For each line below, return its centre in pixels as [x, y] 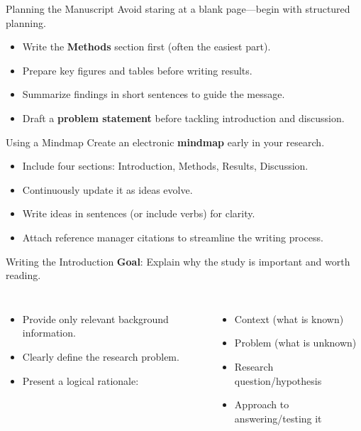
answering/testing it [278, 418]
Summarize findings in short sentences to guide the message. [154, 94]
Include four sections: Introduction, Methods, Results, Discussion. [165, 166]
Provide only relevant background [95, 318]
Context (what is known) [289, 318]
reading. [23, 275]
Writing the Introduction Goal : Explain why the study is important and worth [178, 261]
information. [49, 333]
